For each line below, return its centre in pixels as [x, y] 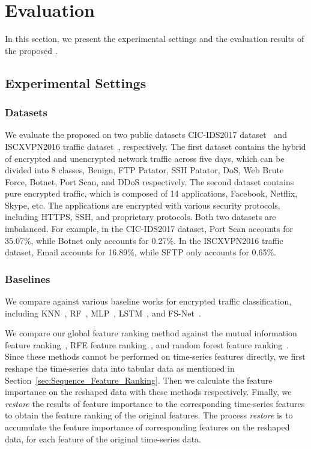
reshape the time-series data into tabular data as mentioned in [120, 368]
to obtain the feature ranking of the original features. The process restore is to [149, 415]
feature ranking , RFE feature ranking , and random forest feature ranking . [147, 344]
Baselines [28, 278]
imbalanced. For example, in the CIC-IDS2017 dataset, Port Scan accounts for [149, 229]
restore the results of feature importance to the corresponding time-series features [155, 403]
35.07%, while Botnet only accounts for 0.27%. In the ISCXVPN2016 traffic [144, 240]
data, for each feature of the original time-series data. [103, 439]
